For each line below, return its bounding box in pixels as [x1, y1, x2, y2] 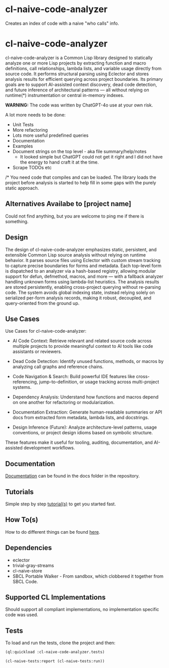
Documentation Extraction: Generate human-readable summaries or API [12, 409, 162, 415]
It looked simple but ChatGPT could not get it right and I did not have [20, 153, 163, 160]
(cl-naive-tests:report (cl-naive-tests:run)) [5, 659, 105, 664]
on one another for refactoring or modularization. [12, 399, 115, 405]
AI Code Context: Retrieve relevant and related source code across [12, 338, 152, 344]
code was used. [5, 612, 39, 618]
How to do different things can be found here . [5, 529, 100, 535]
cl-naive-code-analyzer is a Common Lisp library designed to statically [5, 55, 153, 61]
